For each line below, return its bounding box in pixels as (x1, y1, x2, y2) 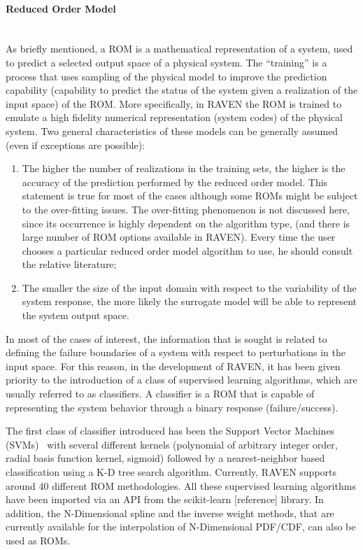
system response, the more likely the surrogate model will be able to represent (22, 294, 357, 309)
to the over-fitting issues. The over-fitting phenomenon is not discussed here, (22, 202, 350, 216)
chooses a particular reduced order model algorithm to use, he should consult (22, 243, 353, 258)
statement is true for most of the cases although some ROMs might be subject (22, 188, 358, 203)
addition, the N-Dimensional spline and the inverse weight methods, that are (6, 505, 334, 520)
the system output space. (22, 308, 129, 323)
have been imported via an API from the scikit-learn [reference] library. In (6, 492, 324, 507)
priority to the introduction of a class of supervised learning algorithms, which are (6, 372, 357, 387)
